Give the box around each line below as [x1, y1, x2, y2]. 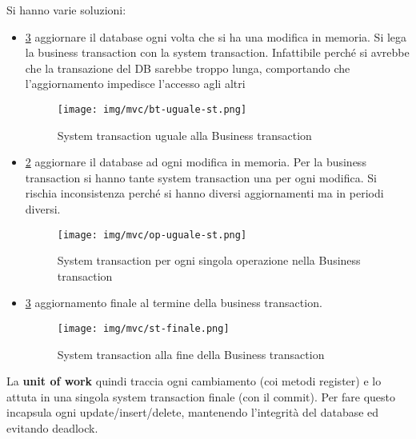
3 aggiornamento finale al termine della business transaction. [25, 294, 322, 311]
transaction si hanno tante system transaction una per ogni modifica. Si [25, 169, 377, 186]
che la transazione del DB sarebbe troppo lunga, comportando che [25, 59, 350, 76]
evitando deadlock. [6, 420, 98, 437]
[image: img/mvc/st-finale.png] [57, 323, 230, 335]
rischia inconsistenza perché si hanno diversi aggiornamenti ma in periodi [25, 185, 384, 202]
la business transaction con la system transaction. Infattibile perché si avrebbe [25, 44, 410, 61]
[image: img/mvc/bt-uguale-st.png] [57, 103, 247, 115]
